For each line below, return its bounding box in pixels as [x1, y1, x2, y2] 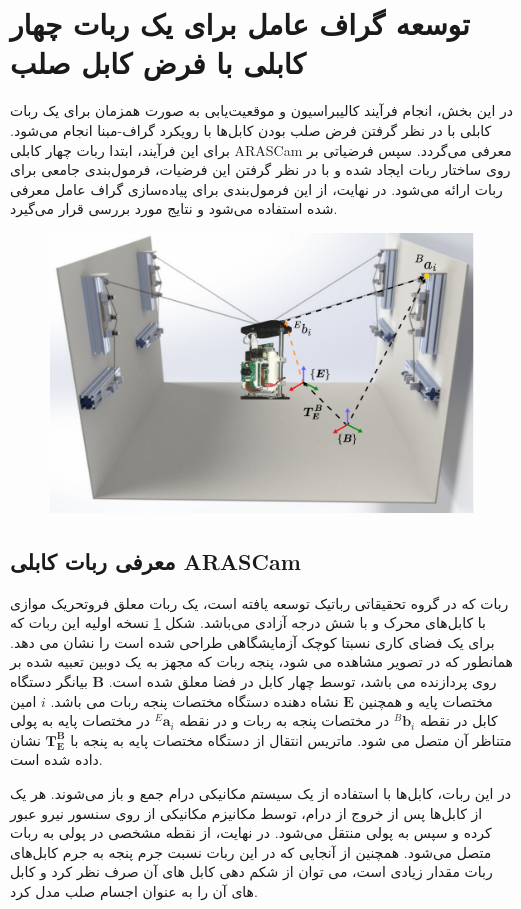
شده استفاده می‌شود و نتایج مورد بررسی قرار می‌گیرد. [10, 198, 338, 219]
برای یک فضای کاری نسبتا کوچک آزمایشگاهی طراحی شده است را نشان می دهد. [10, 631, 495, 652]
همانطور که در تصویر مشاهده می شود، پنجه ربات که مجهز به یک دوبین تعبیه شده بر [10, 651, 513, 672]
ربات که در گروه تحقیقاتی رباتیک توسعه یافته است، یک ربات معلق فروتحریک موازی [10, 592, 509, 613]
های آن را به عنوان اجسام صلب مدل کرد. [10, 880, 258, 901]
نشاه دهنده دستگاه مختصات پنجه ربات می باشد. [50, 690, 339, 711]
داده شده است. [10, 749, 103, 770]
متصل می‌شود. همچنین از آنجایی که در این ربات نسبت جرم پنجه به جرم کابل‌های [10, 841, 492, 862]
